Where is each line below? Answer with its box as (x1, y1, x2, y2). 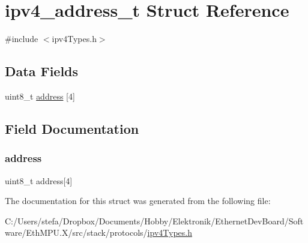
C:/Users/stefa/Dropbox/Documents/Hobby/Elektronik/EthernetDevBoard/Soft (5, 214, 304, 227)
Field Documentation (5, 119, 139, 137)
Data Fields (5, 62, 79, 80)
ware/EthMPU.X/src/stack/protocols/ (5, 226, 148, 239)
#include (5, 32, 38, 45)
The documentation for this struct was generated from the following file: (5, 194, 271, 207)
